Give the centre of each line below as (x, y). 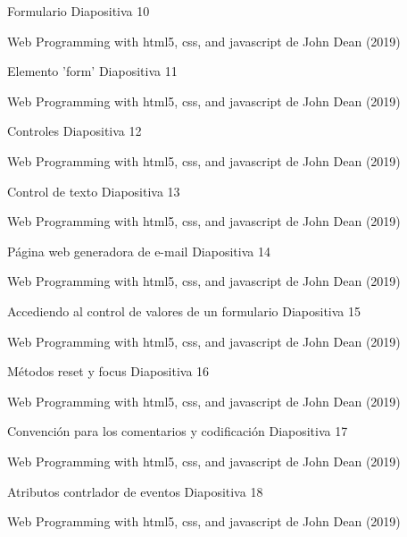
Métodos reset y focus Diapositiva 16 (108, 371)
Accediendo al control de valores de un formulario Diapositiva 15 (184, 310)
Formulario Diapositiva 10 (79, 11)
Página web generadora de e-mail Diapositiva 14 (139, 251)
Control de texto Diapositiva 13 (94, 191)
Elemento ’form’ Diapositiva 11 (92, 71)
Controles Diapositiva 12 (75, 131)
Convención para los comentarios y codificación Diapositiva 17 (178, 431)
